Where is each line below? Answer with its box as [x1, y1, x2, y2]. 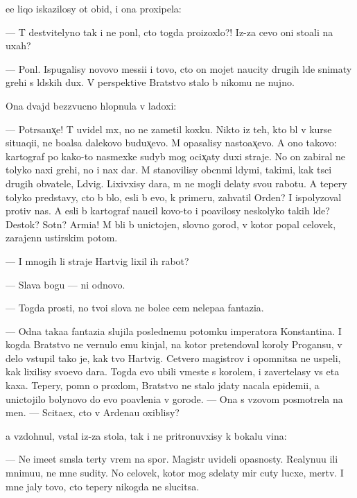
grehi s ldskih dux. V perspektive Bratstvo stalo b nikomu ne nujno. [6, 75, 295, 89]
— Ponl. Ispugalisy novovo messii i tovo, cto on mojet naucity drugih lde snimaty [6, 61, 352, 76]
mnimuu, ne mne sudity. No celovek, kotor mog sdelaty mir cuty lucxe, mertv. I [6, 465, 344, 480]
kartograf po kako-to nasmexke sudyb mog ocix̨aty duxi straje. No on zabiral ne [6, 148, 346, 163]
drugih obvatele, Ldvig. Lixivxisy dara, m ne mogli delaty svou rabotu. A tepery [6, 175, 347, 190]
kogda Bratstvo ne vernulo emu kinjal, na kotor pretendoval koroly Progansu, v [6, 337, 342, 352]
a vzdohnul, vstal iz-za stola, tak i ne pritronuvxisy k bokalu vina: [6, 428, 287, 443]
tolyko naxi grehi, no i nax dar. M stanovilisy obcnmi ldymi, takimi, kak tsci [6, 162, 332, 177]
